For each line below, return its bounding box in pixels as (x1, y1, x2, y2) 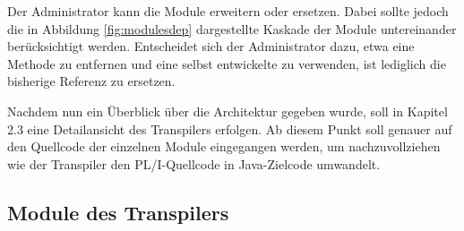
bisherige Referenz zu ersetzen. (7, 72, 176, 90)
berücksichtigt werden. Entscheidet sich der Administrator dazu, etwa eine (7, 37, 415, 56)
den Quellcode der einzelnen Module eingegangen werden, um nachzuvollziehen (7, 137, 441, 156)
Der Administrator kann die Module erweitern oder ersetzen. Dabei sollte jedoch (7, 2, 449, 20)
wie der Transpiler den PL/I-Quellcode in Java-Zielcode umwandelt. (7, 154, 381, 173)
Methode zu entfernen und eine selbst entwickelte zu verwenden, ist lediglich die (7, 54, 446, 73)
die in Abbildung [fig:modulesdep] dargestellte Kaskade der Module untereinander (7, 19, 457, 38)
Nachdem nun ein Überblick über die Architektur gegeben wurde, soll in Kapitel (7, 101, 448, 120)
